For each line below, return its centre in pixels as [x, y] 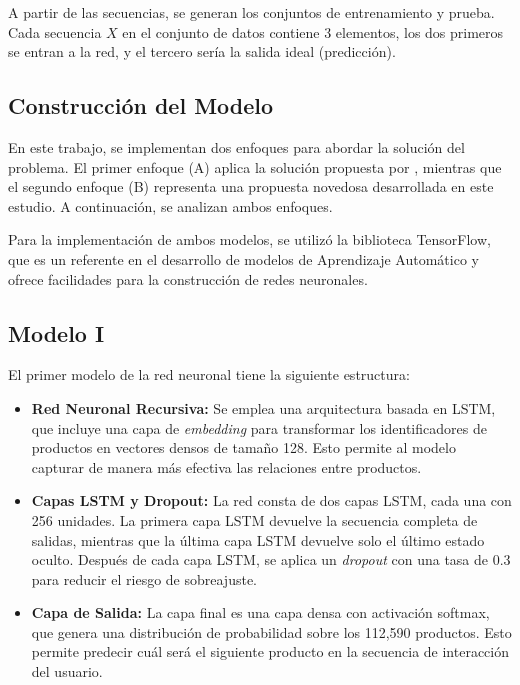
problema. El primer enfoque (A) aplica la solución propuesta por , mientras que [255, 166]
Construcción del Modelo [141, 105]
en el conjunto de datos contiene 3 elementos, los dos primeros [313, 31]
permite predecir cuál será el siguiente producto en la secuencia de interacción [270, 651]
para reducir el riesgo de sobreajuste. [144, 578]
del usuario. [67, 671]
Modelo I [56, 332]
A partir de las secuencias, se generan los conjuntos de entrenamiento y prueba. [251, 12]
